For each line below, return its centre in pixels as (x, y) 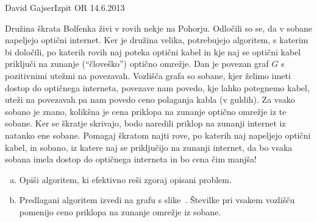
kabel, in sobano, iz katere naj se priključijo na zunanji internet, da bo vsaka (149, 147)
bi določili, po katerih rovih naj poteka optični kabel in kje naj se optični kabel (153, 51)
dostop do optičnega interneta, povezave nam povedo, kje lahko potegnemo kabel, (157, 87)
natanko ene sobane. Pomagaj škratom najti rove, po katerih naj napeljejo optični (158, 135)
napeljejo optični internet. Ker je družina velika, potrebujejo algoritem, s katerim (157, 40)
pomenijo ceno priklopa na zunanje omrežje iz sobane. (120, 211)
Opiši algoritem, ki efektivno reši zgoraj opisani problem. (125, 179)
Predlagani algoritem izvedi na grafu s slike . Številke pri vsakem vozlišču (157, 200)
